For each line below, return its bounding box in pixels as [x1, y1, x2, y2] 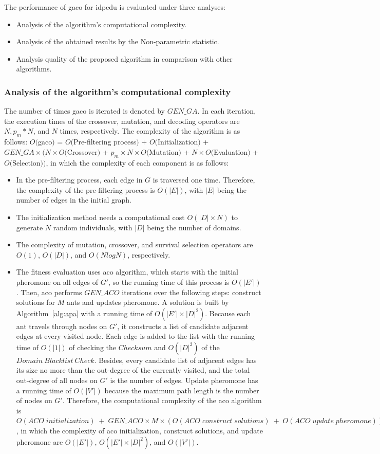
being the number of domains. [147, 222, 241, 232]
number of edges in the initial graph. [16, 194, 131, 205]
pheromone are [16, 436, 63, 447]
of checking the [69, 341, 116, 352]
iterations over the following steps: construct [122, 286, 261, 297]
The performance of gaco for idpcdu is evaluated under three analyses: [4, 2, 225, 12]
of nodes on [16, 395, 52, 406]
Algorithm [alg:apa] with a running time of [16, 307, 153, 318]
